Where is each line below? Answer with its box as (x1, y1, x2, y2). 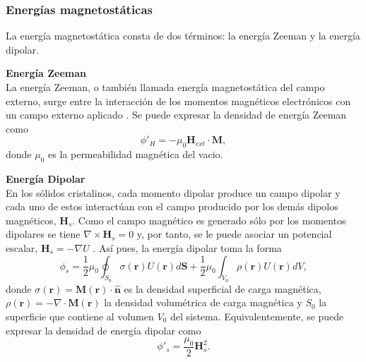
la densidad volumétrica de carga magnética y (104, 295, 302, 310)
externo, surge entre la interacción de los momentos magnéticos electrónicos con (6, 93, 351, 108)
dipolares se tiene (6, 227, 81, 241)
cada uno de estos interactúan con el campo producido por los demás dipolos (6, 199, 338, 214)
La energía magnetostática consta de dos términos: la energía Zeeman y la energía (6, 28, 360, 43)
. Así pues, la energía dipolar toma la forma (93, 240, 282, 255)
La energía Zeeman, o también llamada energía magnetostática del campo (6, 80, 325, 94)
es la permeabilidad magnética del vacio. (48, 147, 223, 162)
